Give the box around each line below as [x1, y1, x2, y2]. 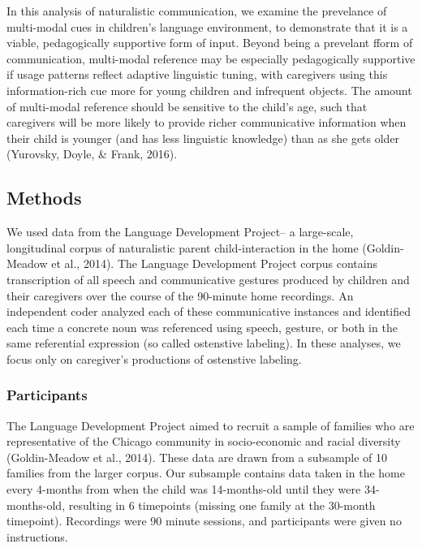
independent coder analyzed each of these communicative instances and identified [6, 303, 411, 320]
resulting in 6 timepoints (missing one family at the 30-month [68, 496, 376, 513]
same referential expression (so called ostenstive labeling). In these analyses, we [6, 334, 401, 352]
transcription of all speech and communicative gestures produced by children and [6, 270, 410, 287]
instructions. [6, 528, 68, 545]
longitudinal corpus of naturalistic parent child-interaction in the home [6, 239, 359, 256]
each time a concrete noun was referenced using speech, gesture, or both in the [6, 318, 398, 335]
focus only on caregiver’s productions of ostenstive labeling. [6, 350, 302, 367]
